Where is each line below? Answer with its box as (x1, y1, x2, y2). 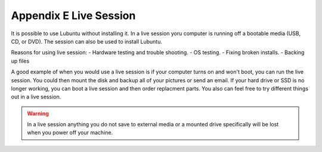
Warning (27, 110, 49, 117)
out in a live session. (11, 93, 61, 101)
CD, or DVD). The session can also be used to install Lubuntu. (11, 38, 162, 45)
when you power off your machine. (27, 129, 113, 137)
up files (11, 57, 30, 64)
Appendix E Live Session (11, 9, 136, 22)
